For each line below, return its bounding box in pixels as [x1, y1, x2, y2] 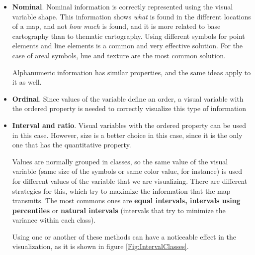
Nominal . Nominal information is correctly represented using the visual [12, 1, 233, 11]
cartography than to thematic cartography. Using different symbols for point [12, 30, 245, 41]
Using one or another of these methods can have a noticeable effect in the [12, 231, 236, 242]
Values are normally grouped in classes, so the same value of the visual [12, 156, 228, 166]
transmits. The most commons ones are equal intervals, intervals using [12, 195, 241, 206]
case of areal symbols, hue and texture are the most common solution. [12, 50, 226, 60]
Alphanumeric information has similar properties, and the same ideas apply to [12, 67, 251, 77]
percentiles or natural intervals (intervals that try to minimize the [12, 205, 226, 215]
